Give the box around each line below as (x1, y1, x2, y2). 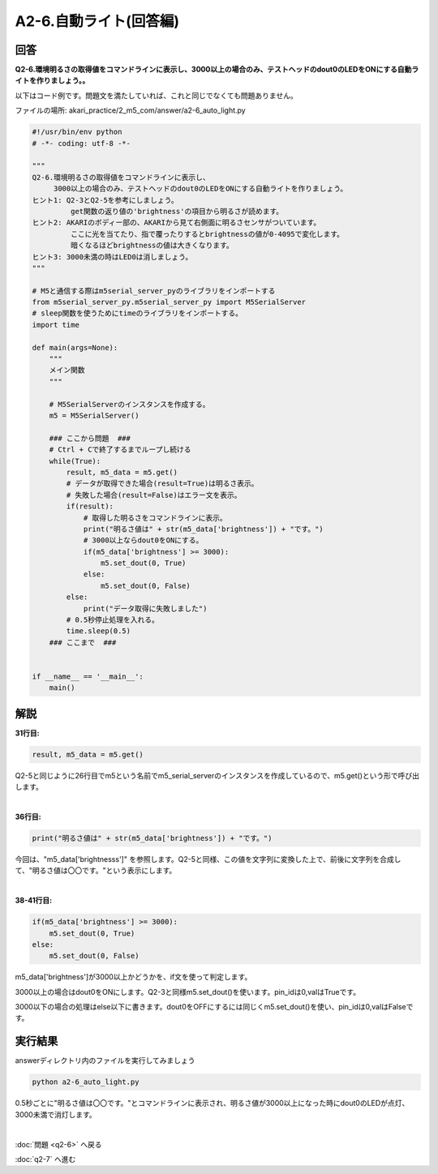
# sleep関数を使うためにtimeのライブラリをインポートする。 (32, 309, 243, 318)
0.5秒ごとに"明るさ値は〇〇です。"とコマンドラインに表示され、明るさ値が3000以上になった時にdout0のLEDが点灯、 (15, 1099, 410, 1108)
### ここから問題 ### (49, 434, 131, 443)
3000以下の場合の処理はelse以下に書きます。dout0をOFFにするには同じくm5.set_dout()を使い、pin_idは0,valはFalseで (15, 1002, 414, 1012)
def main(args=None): (32, 343, 118, 352)
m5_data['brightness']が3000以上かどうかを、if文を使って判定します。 (15, 972, 252, 982)
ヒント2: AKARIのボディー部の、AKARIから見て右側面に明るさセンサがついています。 (32, 218, 321, 227)
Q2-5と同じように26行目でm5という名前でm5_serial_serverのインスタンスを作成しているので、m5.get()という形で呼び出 (15, 770, 420, 780)
